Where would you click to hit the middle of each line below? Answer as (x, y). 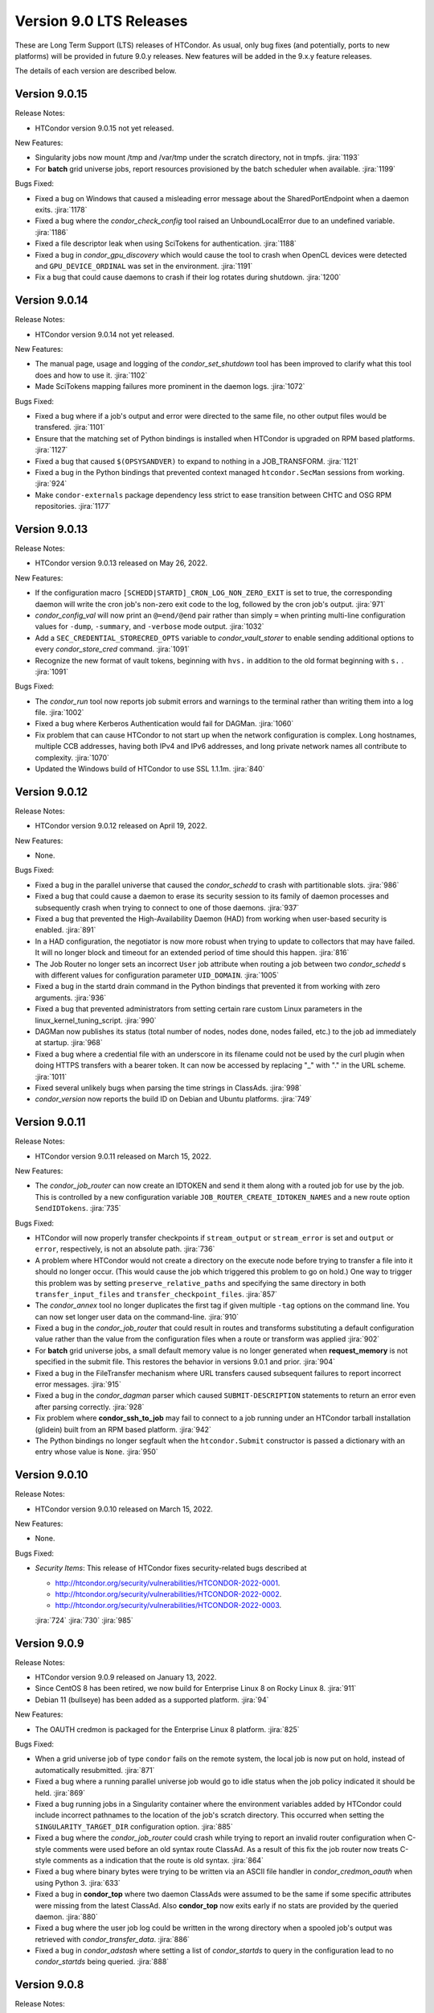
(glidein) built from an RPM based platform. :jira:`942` (123, 1429)
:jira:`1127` (51, 450)
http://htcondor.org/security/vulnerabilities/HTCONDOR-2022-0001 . (168, 1583)
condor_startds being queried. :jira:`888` (102, 1961)
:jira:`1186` (51, 232)
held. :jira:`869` (60, 1792)
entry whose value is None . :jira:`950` (96, 1452)
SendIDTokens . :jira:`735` (78, 1209)
